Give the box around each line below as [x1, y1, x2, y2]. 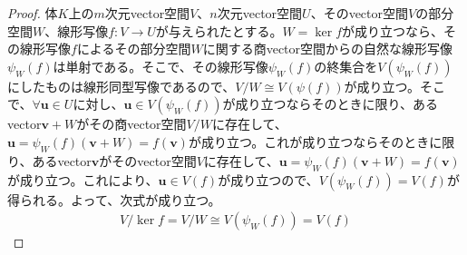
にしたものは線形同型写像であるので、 [7, 76, 236, 95]
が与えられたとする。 [155, 21, 283, 40]
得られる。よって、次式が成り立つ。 [7, 190, 221, 209]
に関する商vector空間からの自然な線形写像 [202, 39, 453, 58]
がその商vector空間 [76, 114, 187, 133]
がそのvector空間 [99, 151, 197, 170]
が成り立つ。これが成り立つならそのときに [188, 132, 443, 151]
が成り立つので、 [218, 170, 319, 189]
